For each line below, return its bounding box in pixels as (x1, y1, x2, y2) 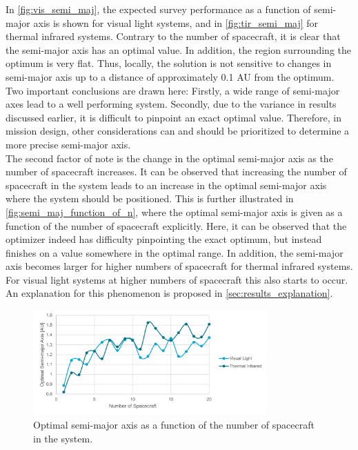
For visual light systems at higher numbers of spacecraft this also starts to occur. (6, 272, 348, 286)
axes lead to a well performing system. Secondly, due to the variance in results (6, 97, 337, 111)
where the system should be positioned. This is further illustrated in (6, 191, 294, 206)
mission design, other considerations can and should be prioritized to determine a (6, 124, 350, 138)
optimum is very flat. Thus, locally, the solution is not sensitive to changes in (6, 56, 332, 70)
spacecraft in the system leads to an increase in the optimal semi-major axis (6, 177, 327, 192)
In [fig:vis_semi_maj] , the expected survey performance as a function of (6, 2, 311, 16)
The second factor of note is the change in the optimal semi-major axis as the (6, 150, 333, 165)
